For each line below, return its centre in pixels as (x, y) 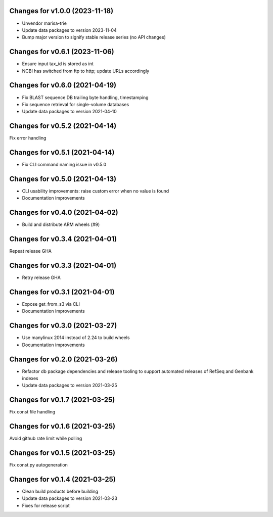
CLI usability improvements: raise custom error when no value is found (96, 191)
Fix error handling (28, 138)
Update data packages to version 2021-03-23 (70, 498)
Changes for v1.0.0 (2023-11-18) (61, 11)
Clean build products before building (60, 491)
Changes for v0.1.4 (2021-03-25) (62, 479)
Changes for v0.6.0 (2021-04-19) (63, 85)
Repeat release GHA (30, 251)
